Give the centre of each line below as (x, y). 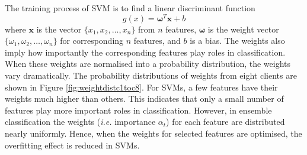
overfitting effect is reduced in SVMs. (72, 145)
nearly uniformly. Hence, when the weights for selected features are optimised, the (153, 133)
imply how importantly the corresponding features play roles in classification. (145, 52)
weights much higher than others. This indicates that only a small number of (144, 99)
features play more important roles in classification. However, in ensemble (138, 110)
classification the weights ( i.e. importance (80, 122)
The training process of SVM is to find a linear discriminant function (130, 8)
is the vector (59, 29)
